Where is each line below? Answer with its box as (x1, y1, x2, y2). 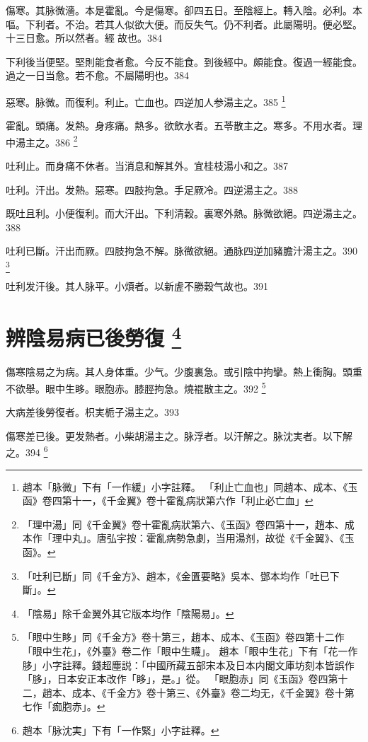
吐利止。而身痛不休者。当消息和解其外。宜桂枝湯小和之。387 (6, 158, 288, 173)
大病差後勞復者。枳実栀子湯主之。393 (6, 405, 179, 419)
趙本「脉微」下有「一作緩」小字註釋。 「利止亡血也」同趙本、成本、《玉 (22, 479, 358, 494)
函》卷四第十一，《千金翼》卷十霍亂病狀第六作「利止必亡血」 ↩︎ (22, 493, 314, 508)
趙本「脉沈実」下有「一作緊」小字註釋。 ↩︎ (22, 723, 219, 737)
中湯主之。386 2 (6, 132, 78, 149)
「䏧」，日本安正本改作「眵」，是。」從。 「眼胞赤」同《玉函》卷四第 (22, 671, 338, 686)
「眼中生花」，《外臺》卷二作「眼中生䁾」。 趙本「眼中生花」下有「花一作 (22, 644, 358, 659)
